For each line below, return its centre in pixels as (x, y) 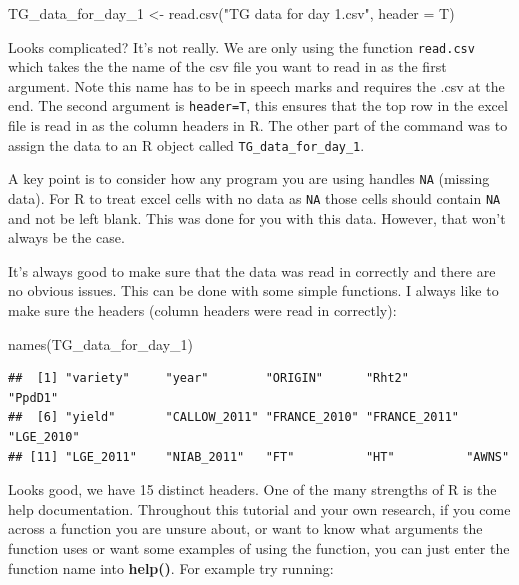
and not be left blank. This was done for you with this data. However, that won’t (257, 217)
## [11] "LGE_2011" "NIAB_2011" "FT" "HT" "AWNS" (259, 456)
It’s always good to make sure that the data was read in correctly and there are (252, 270)
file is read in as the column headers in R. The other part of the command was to (258, 125)
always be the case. (66, 237)
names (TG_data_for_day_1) (100, 343)
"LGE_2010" (44, 437)
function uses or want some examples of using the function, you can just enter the (259, 547)
